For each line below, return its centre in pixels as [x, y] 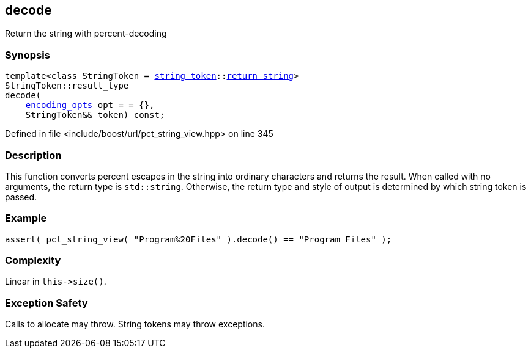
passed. [21, 197]
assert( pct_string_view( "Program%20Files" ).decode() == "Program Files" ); [199, 239]
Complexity [33, 260]
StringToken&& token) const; [95, 115]
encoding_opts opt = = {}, [90, 105]
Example [26, 218]
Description [33, 155]
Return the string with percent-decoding [86, 34]
